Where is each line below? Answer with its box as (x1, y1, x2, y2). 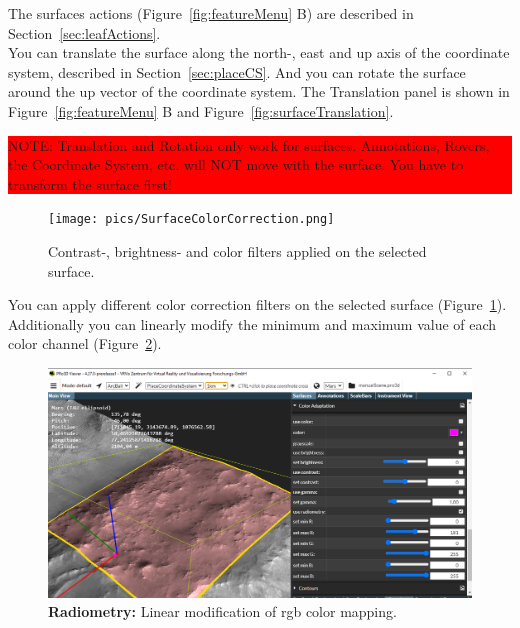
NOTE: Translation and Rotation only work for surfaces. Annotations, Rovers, (8, 134, 490, 155)
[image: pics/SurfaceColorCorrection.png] (48, 212, 335, 227)
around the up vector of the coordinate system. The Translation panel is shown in (8, 81, 510, 102)
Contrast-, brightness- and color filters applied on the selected (48, 241, 427, 261)
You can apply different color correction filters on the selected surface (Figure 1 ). (8, 294, 507, 315)
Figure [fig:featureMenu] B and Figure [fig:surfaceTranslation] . (8, 100, 394, 121)
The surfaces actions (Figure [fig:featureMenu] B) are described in (8, 3, 414, 23)
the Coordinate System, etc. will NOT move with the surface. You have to (8, 154, 464, 175)
